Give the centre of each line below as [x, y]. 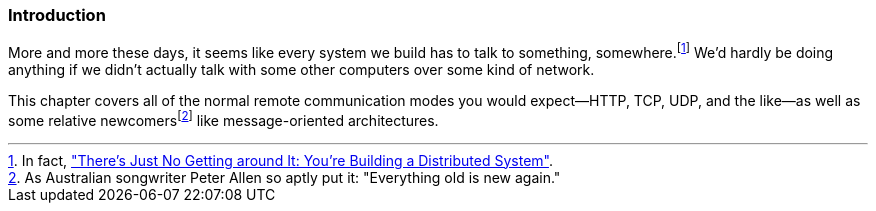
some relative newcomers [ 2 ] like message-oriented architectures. [223, 119]
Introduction [57, 15]
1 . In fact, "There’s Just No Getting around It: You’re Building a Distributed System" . [280, 160]
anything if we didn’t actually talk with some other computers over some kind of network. [301, 70]
